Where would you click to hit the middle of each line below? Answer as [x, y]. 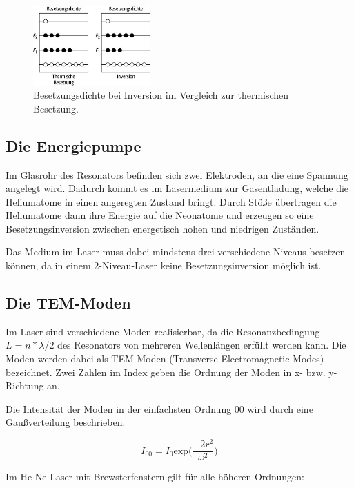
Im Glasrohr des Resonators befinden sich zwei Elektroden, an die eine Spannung [177, 174]
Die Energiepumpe [73, 145]
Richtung [25, 385]
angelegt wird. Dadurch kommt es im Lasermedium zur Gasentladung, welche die [177, 188]
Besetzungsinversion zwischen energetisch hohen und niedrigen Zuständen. [163, 228]
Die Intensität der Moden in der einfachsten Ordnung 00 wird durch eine [159, 408]
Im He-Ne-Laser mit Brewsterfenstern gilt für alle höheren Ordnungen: [155, 477]
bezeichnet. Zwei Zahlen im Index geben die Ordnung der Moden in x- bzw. [166, 372]
